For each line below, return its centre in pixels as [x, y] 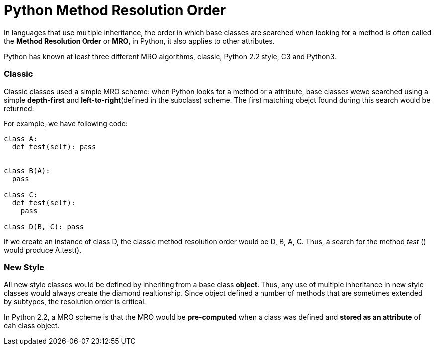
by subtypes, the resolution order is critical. [75, 302]
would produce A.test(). [43, 250]
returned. [19, 108]
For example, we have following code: [66, 123]
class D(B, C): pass [44, 226]
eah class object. [32, 326]
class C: [21, 194]
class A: [21, 139]
